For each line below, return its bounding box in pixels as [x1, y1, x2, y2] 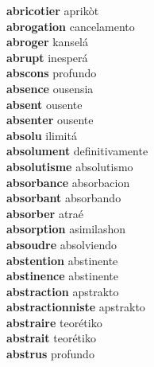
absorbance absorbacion [6, 174, 130, 190]
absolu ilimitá [6, 127, 77, 143]
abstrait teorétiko [6, 330, 96, 346]
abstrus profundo [6, 346, 94, 362]
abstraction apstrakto [6, 283, 119, 299]
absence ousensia [6, 80, 94, 96]
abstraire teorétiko [6, 314, 102, 330]
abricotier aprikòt [6, 2, 99, 18]
